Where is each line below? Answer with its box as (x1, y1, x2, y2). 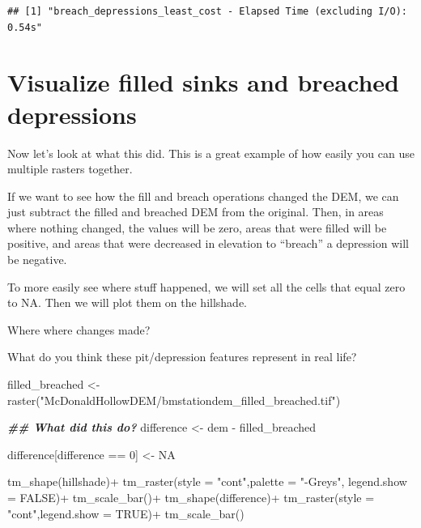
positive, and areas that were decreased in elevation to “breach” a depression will (7, 235, 409, 252)
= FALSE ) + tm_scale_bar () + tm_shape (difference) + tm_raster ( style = (7, 489, 375, 505)
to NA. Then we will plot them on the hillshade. (7, 294, 248, 311)
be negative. (7, 251, 67, 268)
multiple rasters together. (7, 160, 133, 177)
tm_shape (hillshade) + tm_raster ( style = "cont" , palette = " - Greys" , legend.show (7, 473, 407, 490)
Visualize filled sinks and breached (7, 66, 399, 99)
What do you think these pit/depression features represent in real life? (7, 348, 357, 365)
